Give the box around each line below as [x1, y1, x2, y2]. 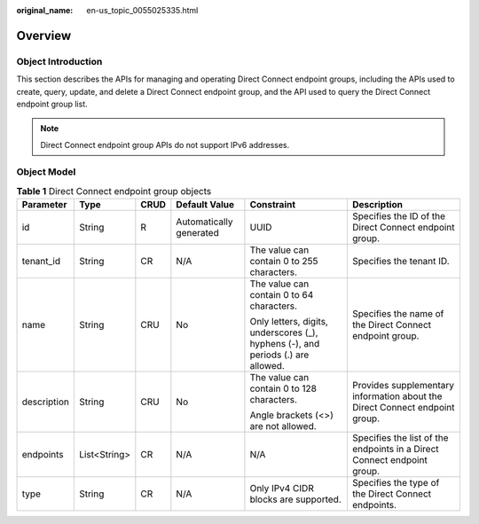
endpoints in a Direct [351, 443, 439, 456]
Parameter [21, 199, 67, 211]
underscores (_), [249, 326, 318, 339]
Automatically [176, 215, 233, 228]
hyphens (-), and [249, 338, 320, 350]
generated [176, 227, 219, 239]
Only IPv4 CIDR [249, 482, 314, 495]
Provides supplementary [351, 379, 454, 392]
